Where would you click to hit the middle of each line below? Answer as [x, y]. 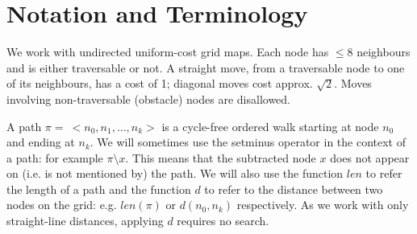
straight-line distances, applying [85, 221]
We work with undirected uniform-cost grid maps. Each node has [168, 52]
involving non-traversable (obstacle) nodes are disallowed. [148, 99]
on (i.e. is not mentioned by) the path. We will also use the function [175, 173]
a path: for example [55, 157]
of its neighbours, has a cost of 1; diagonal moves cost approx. [160, 83]
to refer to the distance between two [294, 189]
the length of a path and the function [99, 189]
